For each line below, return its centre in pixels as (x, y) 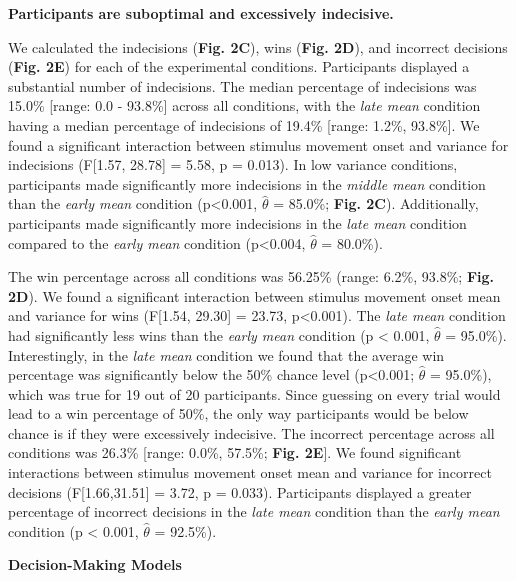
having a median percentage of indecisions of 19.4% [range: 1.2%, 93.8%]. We (244, 124)
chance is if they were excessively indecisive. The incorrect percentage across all (251, 432)
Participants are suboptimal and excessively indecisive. (201, 13)
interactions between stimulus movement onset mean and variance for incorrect (250, 472)
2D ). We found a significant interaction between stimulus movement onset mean (254, 295)
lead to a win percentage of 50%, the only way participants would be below (238, 413)
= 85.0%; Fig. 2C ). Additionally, (376, 203)
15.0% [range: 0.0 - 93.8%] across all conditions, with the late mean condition (244, 105)
